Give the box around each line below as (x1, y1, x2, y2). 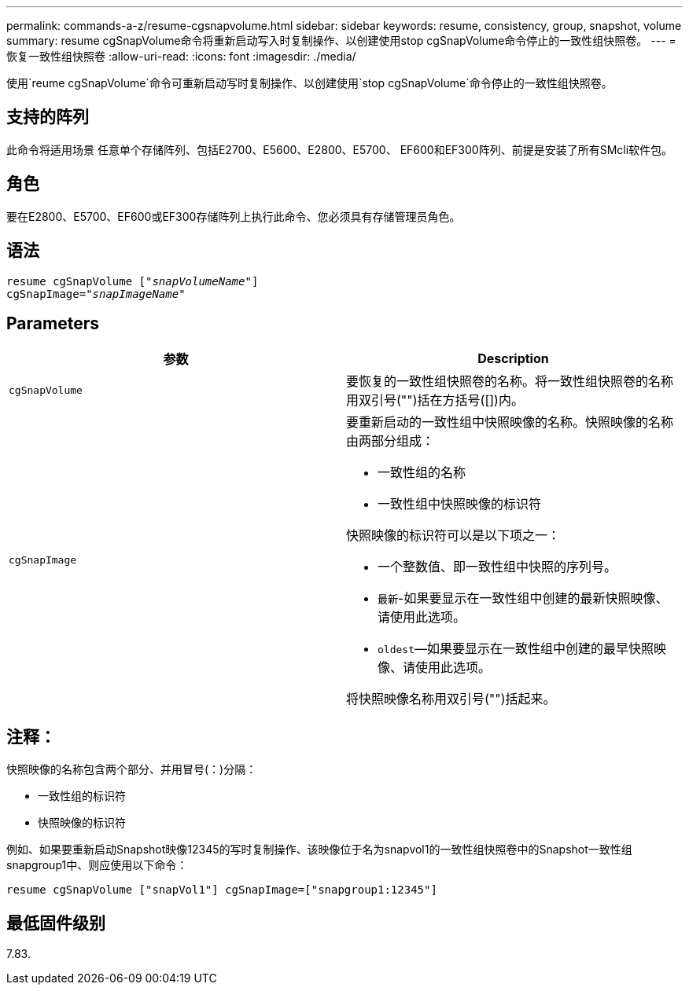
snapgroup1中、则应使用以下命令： (6, 858, 188, 872)
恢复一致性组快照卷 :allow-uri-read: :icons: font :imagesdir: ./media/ (6, 50, 356, 63)
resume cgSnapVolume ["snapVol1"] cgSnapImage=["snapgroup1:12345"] (6, 883, 437, 897)
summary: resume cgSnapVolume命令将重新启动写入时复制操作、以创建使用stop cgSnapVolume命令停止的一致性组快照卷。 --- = (6, 34, 676, 47)
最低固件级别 (6, 912, 105, 933)
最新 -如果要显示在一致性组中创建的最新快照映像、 (378, 590, 669, 607)
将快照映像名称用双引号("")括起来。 (346, 691, 556, 707)
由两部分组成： (346, 433, 435, 450)
